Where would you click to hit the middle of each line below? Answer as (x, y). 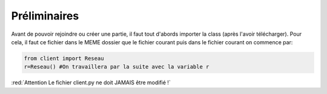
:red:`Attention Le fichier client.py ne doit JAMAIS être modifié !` (91, 82)
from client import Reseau (64, 58)
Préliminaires (45, 16)
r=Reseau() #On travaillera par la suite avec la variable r (117, 67)
